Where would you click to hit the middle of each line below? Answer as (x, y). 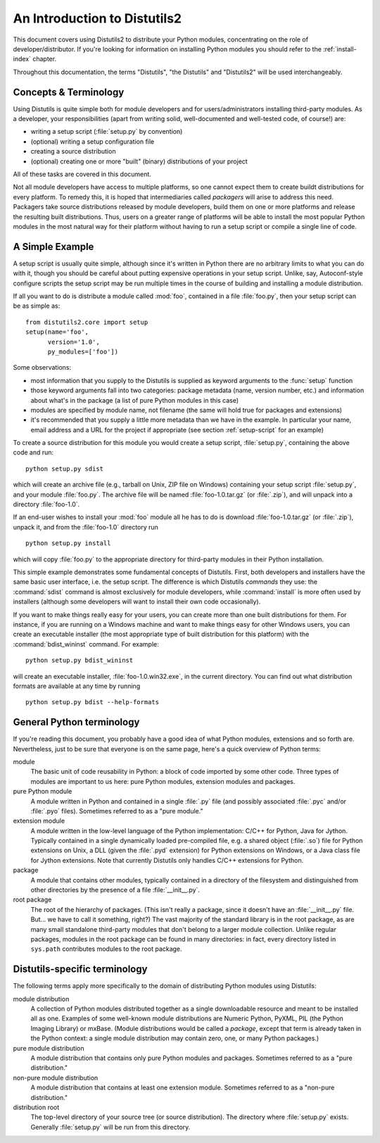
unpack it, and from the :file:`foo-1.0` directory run (85, 527)
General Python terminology (76, 722)
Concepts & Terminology (69, 92)
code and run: (33, 452)
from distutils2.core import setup (87, 322)
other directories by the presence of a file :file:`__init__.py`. (115, 890)
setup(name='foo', (57, 332)
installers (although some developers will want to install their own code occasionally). (137, 601)
